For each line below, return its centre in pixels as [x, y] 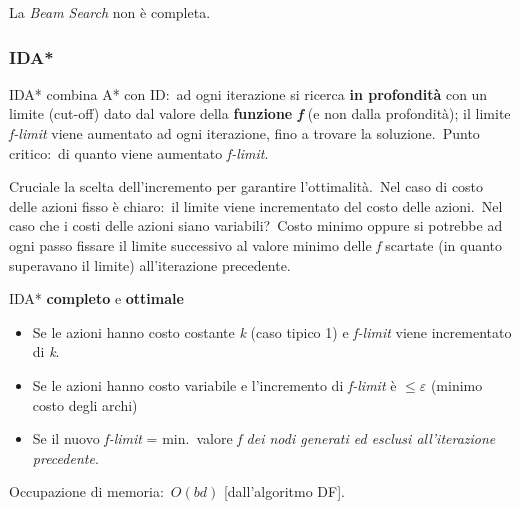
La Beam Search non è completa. [110, 12]
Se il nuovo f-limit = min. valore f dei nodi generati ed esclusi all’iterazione [264, 438]
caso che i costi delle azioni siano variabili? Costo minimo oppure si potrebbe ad [256, 225]
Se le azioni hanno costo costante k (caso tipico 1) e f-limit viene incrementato [272, 331]
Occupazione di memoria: [86, 491]
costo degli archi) [85, 404]
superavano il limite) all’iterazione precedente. [150, 264]
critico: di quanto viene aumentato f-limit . [139, 152]
